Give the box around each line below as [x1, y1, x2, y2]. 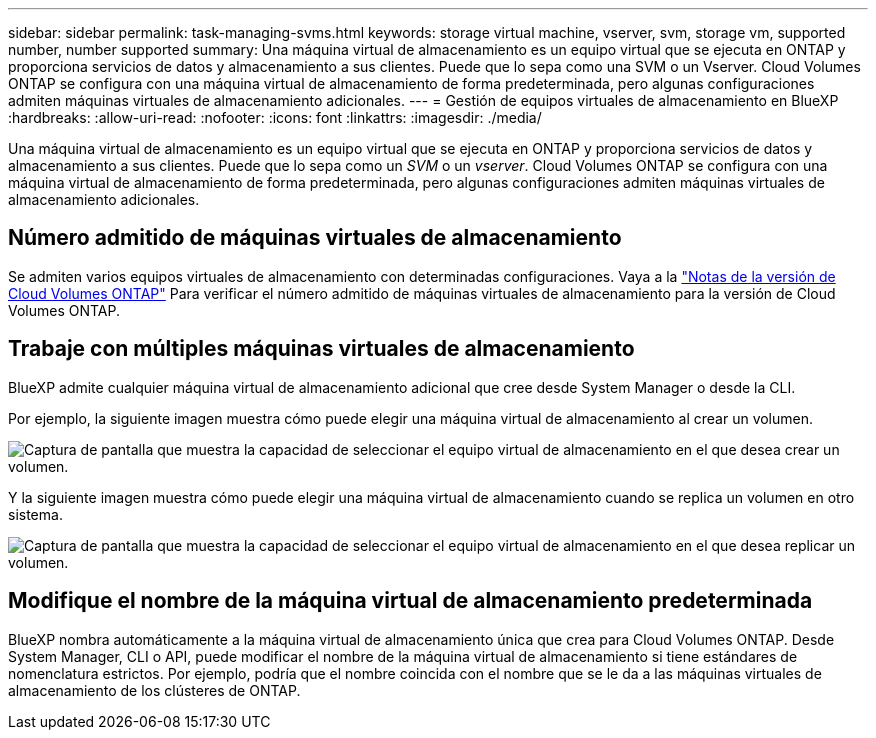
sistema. [8, 505, 63, 523]
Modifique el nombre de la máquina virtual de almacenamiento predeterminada [8, 588, 813, 614]
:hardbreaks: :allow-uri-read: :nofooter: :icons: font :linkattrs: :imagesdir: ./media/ [8, 109, 542, 126]
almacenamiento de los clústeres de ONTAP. [8, 681, 301, 699]
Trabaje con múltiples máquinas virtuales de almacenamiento [8, 336, 635, 362]
